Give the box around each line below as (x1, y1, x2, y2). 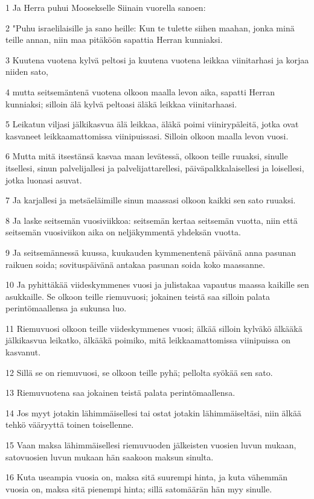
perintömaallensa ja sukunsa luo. (5, 302, 127, 314)
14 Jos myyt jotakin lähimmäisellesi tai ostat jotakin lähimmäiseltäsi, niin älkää (5, 406, 301, 419)
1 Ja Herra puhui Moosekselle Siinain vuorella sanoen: (5, 1, 206, 13)
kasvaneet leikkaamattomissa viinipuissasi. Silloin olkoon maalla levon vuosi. (5, 129, 289, 142)
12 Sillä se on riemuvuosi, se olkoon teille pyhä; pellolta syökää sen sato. (5, 366, 273, 378)
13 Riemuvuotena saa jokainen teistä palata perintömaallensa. (5, 386, 235, 399)
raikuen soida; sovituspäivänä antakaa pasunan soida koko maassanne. (5, 258, 265, 270)
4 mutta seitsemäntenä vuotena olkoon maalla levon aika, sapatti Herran (5, 85, 275, 98)
